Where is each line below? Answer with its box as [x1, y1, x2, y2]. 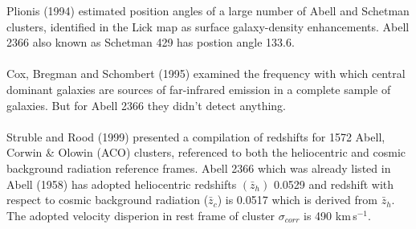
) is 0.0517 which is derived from [217, 191, 377, 208]
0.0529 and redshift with [273, 175, 394, 192]
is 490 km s [304, 207, 357, 223]
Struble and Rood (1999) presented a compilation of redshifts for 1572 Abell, [6, 128, 385, 145]
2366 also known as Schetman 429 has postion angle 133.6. [6, 34, 295, 51]
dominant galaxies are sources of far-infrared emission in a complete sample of [6, 80, 391, 97]
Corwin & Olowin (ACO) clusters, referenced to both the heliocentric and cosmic [6, 144, 406, 161]
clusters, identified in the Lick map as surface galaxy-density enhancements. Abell [6, 18, 410, 35]
